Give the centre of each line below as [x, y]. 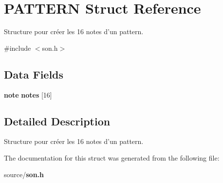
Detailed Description [57, 121]
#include [18, 48]
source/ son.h [24, 174]
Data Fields [34, 74]
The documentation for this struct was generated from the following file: [112, 157]
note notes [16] [28, 94]
